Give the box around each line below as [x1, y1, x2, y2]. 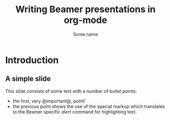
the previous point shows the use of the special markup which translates [12, 103, 165, 109]
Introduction [5, 54, 59, 66]
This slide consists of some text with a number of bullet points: [5, 88, 137, 94]
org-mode [64, 14, 107, 26]
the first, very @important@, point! [12, 98, 86, 104]
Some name [73, 31, 98, 37]
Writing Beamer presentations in [15, 4, 156, 15]
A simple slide [5, 75, 51, 83]
